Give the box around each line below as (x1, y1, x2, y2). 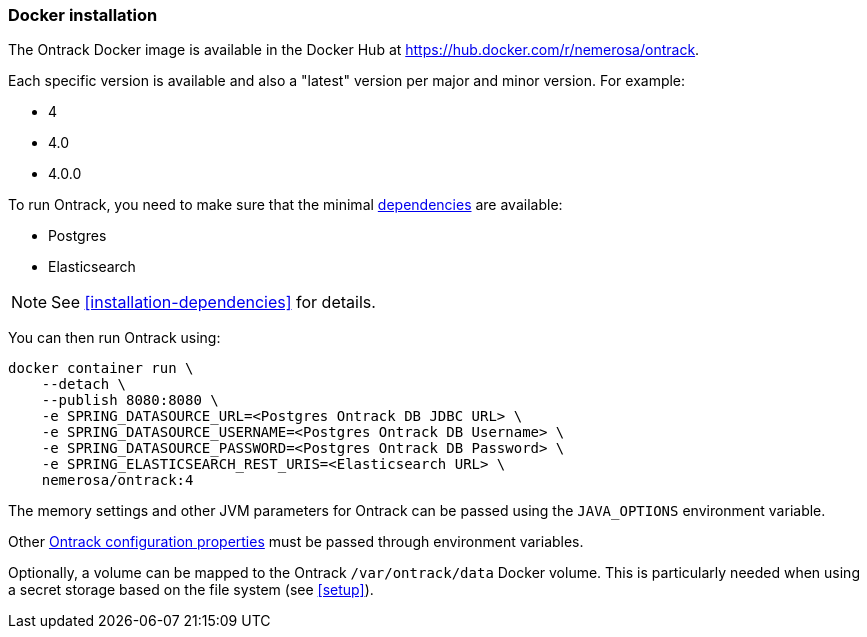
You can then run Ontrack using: (8, 329, 221, 347)
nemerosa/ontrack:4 (41, 472, 194, 489)
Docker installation (8, 5, 158, 25)
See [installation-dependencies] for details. (51, 292, 376, 313)
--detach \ (41, 376, 127, 393)
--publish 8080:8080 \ (41, 392, 219, 409)
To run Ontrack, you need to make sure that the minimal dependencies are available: (8, 196, 563, 214)
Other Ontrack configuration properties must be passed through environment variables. (8, 533, 584, 551)
